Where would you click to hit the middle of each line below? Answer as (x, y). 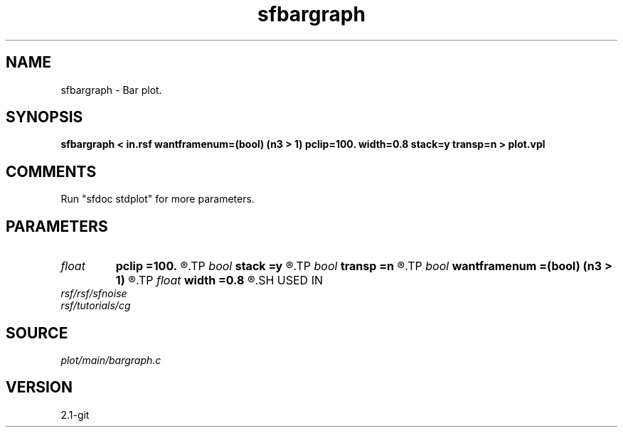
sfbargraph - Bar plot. (111, 90)
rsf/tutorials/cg (96, 306)
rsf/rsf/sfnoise (94, 294)
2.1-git (75, 415)
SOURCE (37, 333)
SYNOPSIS (44, 117)
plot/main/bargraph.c (111, 360)
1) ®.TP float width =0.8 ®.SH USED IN (219, 280)
